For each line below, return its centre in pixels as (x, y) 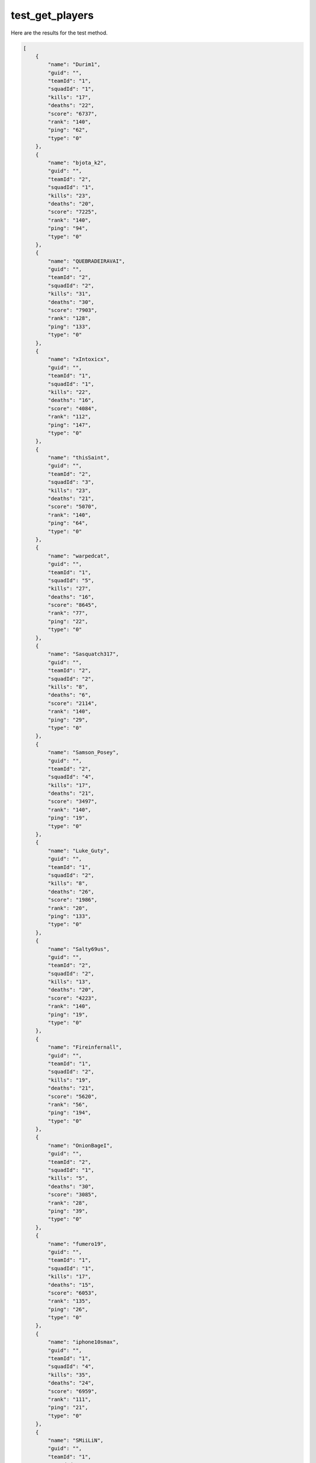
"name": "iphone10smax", (83, 1342)
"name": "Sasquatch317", (83, 654)
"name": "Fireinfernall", (85, 1047)
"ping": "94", (68, 229)
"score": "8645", (73, 605)
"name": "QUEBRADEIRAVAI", (86, 261)
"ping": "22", (68, 621)
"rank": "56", (68, 1104)
